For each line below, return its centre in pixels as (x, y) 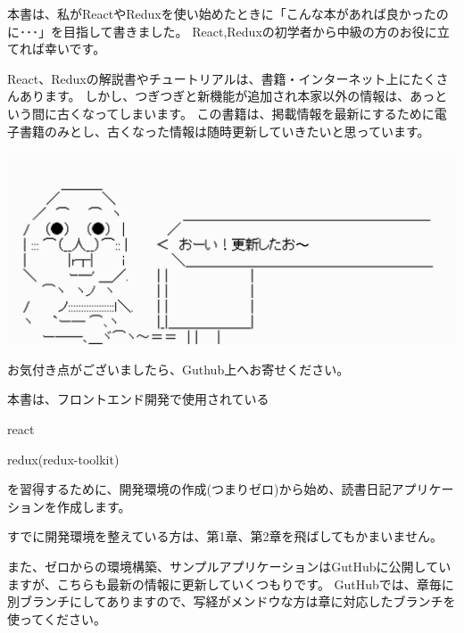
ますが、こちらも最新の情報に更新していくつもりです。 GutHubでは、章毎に (231, 584)
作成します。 (94, 506)
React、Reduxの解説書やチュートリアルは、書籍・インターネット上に (209, 78)
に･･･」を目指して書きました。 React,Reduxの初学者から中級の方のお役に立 (228, 31)
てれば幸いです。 (57, 49)
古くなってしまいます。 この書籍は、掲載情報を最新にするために (245, 113)
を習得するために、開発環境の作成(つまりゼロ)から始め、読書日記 (199, 489)
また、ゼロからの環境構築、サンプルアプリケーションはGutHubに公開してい (229, 566)
